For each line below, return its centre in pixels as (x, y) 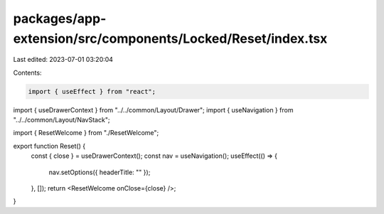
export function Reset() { (49, 146)
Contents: (27, 73)
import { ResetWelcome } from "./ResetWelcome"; (86, 133)
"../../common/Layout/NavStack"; (62, 120)
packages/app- (60, 18)
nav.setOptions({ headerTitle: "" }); (100, 172)
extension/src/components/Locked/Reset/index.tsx (170, 38)
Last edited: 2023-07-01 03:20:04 (63, 60)
